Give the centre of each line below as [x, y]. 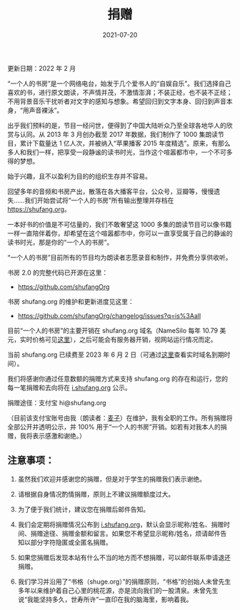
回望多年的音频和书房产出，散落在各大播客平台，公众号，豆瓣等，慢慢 [111, 191]
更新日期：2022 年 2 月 [42, 68]
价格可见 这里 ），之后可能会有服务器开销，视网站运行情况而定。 [124, 339]
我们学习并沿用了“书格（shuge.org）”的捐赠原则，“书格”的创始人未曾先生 [124, 581]
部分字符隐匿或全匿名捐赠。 [71, 542]
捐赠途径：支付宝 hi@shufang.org [57, 402]
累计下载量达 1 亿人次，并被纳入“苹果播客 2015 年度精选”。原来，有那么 [125, 143]
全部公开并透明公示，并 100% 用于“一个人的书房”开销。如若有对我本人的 [114, 427]
